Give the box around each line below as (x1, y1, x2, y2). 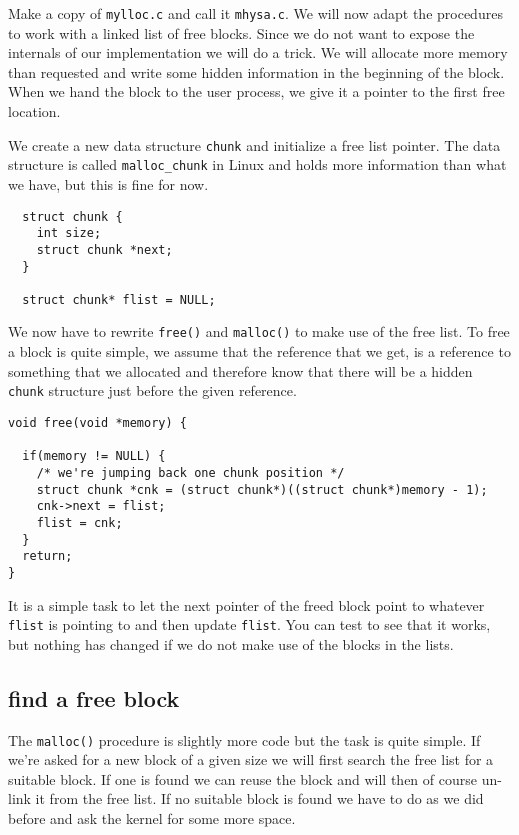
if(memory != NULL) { (22, 449, 166, 464)
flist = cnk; (36, 515, 123, 530)
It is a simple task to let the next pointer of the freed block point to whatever (8, 594, 485, 615)
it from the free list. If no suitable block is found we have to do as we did (35, 788, 484, 809)
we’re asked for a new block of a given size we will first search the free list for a (8, 749, 494, 770)
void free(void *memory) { (8, 415, 187, 430)
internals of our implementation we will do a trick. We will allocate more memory (8, 42, 508, 63)
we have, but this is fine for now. (8, 173, 209, 194)
